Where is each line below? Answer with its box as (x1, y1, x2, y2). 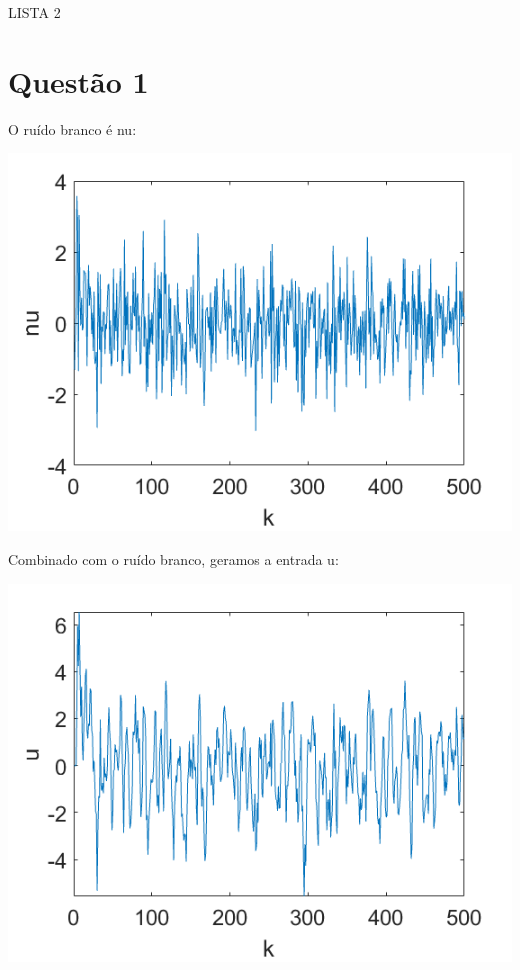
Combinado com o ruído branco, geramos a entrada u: (8, 548, 339, 569)
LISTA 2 (8, 2, 61, 22)
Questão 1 (8, 60, 149, 101)
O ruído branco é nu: (8, 118, 137, 139)
